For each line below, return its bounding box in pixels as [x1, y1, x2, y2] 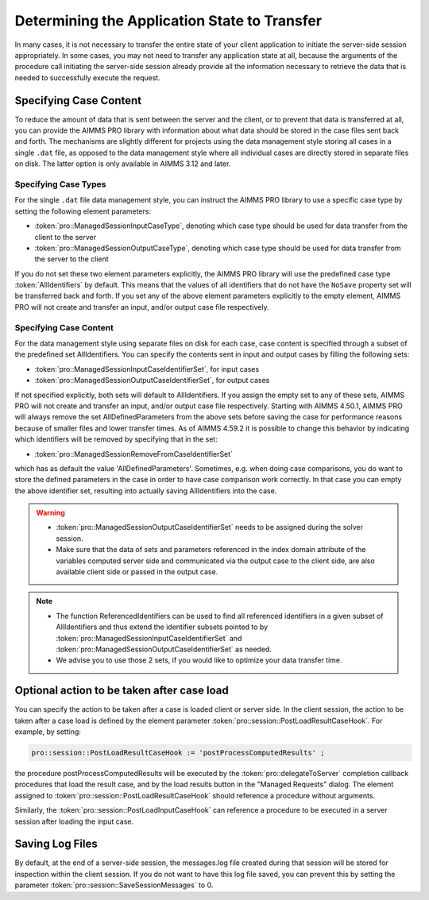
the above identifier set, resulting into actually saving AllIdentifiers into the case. [14, 485, 277, 496]
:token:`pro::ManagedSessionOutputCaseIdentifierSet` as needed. [56, 644, 272, 654]
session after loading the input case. [14, 817, 134, 826]
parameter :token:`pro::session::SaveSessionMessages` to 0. [14, 880, 214, 890]
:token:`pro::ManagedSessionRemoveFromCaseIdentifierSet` [34, 449, 234, 458]
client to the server [34, 232, 97, 241]
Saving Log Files [14, 837, 99, 851]
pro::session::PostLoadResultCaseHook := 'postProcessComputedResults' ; [31, 748, 325, 758]
